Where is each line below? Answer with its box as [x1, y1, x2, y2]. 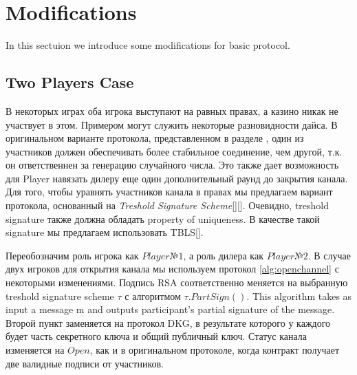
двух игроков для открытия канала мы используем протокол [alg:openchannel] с [6, 261, 339, 276]
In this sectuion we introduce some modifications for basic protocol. [6, 38, 290, 52]
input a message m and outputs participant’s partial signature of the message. [6, 302, 335, 317]
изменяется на [6, 343, 65, 357]
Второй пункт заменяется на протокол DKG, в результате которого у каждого [6, 315, 331, 330]
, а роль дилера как [183, 248, 263, 262]
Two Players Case [6, 72, 134, 93]
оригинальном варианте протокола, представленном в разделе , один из [6, 131, 304, 145]
